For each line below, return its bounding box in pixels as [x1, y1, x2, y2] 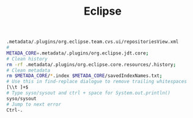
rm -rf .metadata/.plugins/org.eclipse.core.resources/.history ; [6, 61, 176, 68]
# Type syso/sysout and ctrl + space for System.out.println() [6, 90, 171, 96]
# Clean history [6, 56, 48, 62]
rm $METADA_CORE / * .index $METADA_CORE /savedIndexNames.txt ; [6, 73, 163, 79]
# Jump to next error [6, 101, 62, 108]
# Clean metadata [6, 67, 51, 73]
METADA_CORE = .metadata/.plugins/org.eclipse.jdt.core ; [6, 50, 149, 56]
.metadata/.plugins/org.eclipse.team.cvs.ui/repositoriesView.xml [6, 39, 179, 45]
